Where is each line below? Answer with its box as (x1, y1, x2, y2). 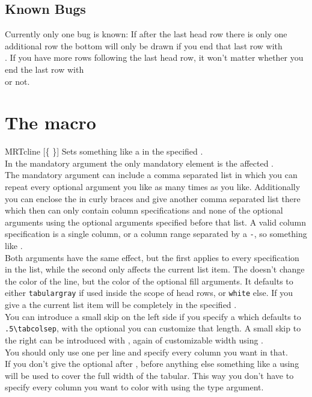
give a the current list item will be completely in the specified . (5, 298, 237, 311)
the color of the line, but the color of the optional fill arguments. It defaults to (5, 274, 293, 287)
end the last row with (5, 63, 84, 75)
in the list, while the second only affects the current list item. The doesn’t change (5, 263, 305, 275)
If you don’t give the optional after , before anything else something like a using (5, 357, 299, 370)
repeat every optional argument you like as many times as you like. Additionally (5, 180, 301, 193)
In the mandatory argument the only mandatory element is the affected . (5, 156, 274, 169)
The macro (5, 110, 96, 135)
